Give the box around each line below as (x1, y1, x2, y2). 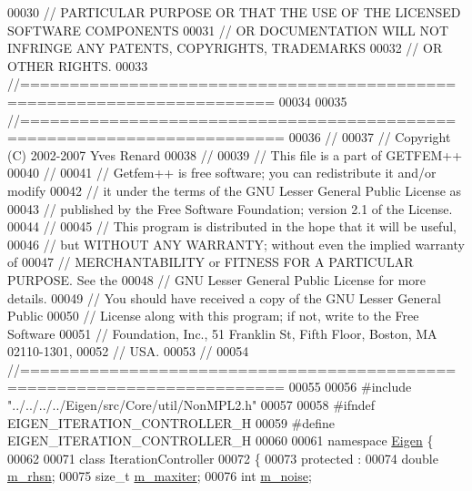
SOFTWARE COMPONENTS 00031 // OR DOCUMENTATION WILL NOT (7, 20, 448, 39)
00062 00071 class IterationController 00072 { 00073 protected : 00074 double (7, 448, 438, 467)
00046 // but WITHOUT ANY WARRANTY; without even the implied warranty (7, 234, 465, 253)
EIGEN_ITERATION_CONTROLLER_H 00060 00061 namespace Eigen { (7, 431, 434, 450)
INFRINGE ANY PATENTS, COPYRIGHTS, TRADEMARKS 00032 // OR (7, 38, 443, 57)
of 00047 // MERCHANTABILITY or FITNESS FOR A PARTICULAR (7, 252, 414, 271)
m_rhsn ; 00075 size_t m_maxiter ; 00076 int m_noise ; (7, 466, 312, 486)
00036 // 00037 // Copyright (288, 128, 451, 147)
